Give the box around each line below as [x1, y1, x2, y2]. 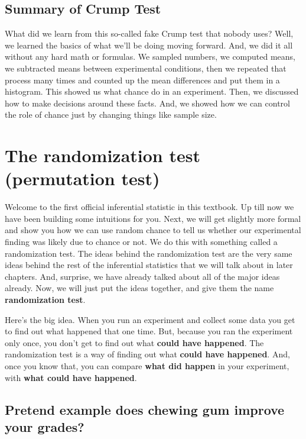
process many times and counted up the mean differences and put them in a [5, 73, 280, 86]
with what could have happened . [5, 371, 137, 383]
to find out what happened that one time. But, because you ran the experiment [5, 325, 293, 337]
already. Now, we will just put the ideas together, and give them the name [5, 282, 274, 294]
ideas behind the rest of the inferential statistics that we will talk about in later [5, 259, 293, 271]
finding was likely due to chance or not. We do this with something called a [5, 235, 278, 248]
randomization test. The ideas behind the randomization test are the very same [5, 247, 292, 259]
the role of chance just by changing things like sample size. [5, 108, 217, 121]
